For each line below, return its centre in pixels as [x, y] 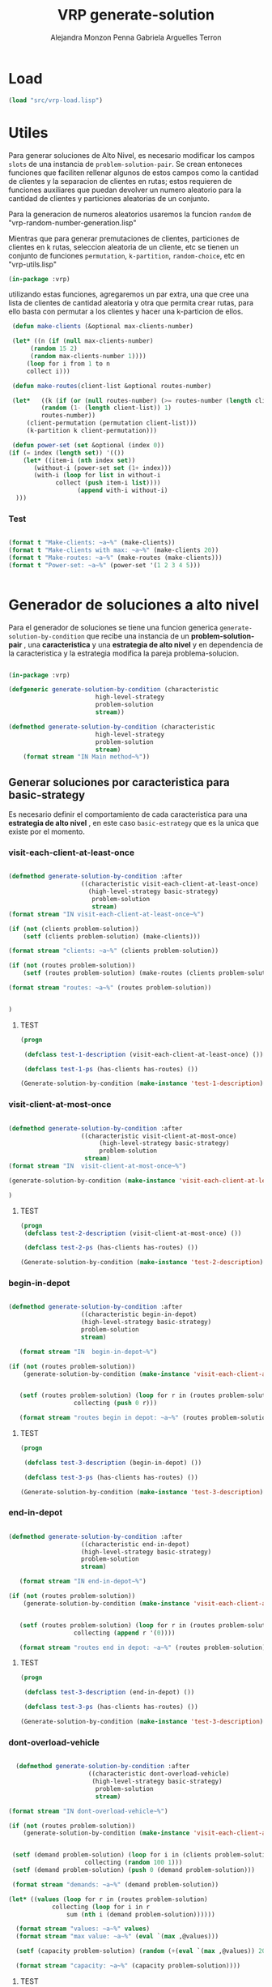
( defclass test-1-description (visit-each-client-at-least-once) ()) [144, 1054]
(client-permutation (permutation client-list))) [112, 423]
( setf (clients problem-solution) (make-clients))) [112, 936]
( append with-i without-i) [123, 491]
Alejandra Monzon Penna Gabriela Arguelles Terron [136, 37]
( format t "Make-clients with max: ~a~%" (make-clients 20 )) [114, 550]
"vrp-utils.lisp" [33, 264]
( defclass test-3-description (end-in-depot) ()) [109, 1692]
